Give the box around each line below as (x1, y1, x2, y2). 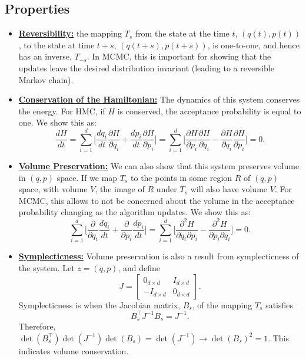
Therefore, (18, 320, 56, 332)
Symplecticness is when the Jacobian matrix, (18, 298, 181, 311)
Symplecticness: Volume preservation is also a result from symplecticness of (18, 250, 299, 262)
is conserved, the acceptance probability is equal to (117, 104, 301, 117)
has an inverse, (18, 50, 72, 62)
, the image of (95, 183, 145, 195)
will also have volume (190, 183, 268, 195)
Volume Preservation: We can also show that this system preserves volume (18, 160, 300, 172)
